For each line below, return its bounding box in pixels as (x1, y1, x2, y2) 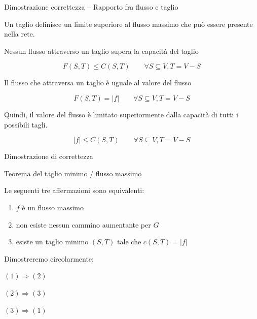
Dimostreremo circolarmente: (4, 253, 94, 264)
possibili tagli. (4, 119, 48, 130)
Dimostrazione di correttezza (4, 151, 93, 162)
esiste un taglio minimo (16, 236, 89, 247)
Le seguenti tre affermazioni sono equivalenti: (4, 185, 144, 196)
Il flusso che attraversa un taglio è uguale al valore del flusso (4, 77, 192, 88)
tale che (117, 236, 141, 247)
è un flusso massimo (22, 202, 84, 212)
